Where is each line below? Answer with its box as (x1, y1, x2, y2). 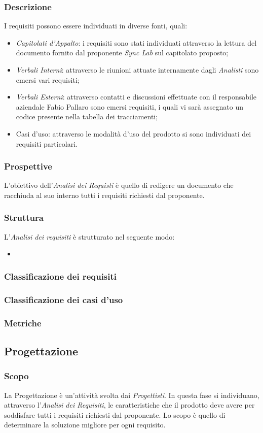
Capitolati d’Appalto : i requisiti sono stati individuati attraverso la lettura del (16, 37, 257, 48)
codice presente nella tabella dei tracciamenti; (16, 111, 158, 122)
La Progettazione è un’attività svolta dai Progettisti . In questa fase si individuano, (4, 389, 259, 400)
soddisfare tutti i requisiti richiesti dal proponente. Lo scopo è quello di (4, 409, 226, 420)
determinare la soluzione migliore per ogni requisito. (4, 419, 166, 430)
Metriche (4, 316, 42, 329)
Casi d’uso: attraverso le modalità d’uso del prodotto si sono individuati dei (16, 128, 251, 139)
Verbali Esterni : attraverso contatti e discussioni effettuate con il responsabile (16, 91, 257, 102)
